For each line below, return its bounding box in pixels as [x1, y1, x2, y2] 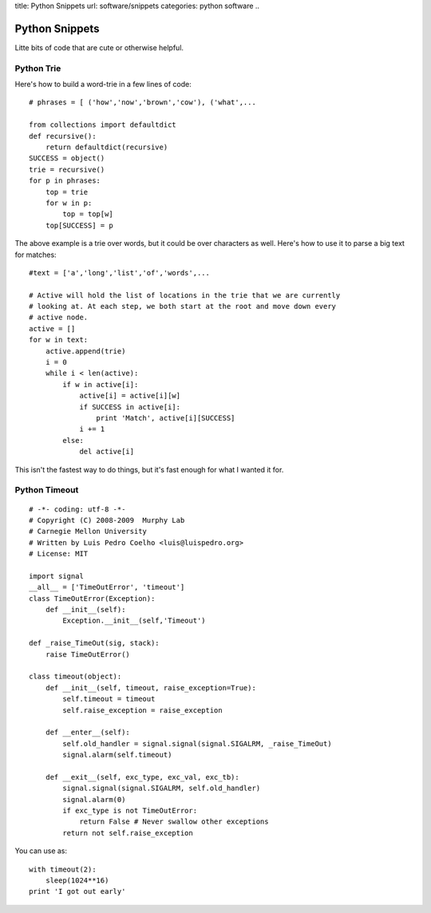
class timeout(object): [29, 672, 122, 682]
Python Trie [14, 62, 61, 73]
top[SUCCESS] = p [45, 220, 113, 230]
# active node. [29, 313, 89, 322]
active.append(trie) [45, 346, 126, 355]
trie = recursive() [29, 164, 105, 174]
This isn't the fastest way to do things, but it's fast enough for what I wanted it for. [14, 464, 284, 474]
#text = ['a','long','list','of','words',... [29, 268, 211, 277]
